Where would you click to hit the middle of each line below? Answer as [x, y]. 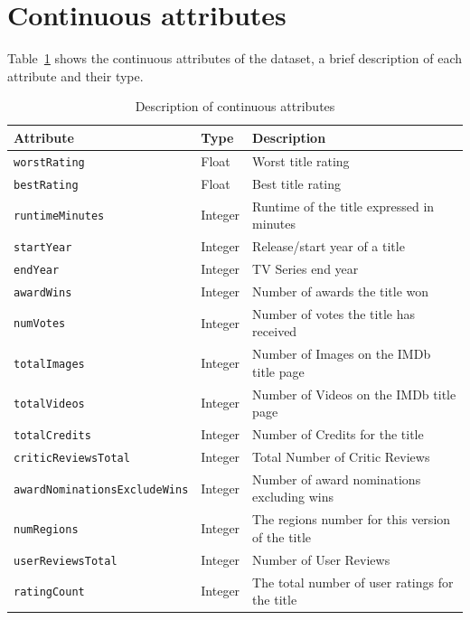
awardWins [43, 292]
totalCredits [52, 436]
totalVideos [49, 404]
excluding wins [293, 497]
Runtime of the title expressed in [343, 206]
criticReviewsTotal [72, 458]
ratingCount [49, 592]
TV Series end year [305, 268]
